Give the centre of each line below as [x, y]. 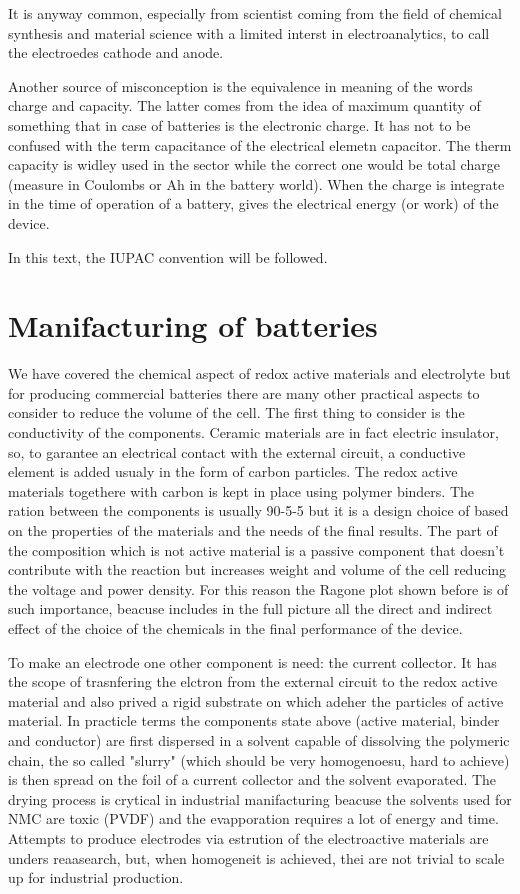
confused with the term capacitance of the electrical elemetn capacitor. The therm [260, 144]
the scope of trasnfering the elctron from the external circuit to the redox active [253, 681]
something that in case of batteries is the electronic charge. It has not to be [239, 124]
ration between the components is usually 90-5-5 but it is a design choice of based [258, 510]
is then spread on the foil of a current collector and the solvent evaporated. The [252, 779]
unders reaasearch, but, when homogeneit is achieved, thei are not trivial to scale [256, 857]
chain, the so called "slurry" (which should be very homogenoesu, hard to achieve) [259, 759]
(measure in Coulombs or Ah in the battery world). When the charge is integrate [256, 183]
